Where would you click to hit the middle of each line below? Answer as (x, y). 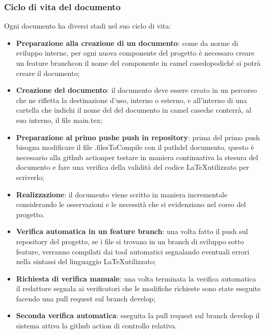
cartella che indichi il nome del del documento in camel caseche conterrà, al (134, 110)
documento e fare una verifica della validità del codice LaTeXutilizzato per (132, 167)
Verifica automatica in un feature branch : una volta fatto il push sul (132, 231)
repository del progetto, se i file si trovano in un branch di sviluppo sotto (130, 241)
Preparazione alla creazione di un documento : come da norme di (127, 43)
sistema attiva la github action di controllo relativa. (97, 326)
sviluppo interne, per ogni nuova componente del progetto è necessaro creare (135, 53)
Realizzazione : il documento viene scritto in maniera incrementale (122, 194)
